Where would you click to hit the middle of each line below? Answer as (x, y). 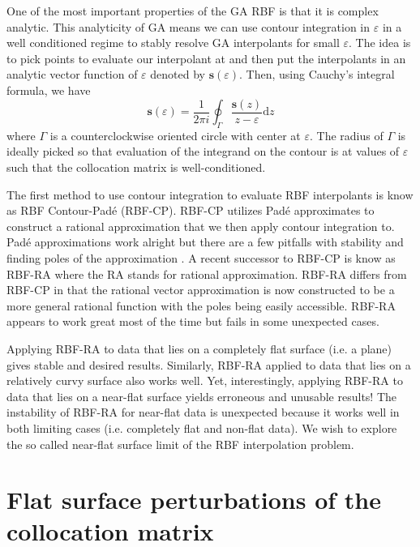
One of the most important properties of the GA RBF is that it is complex (193, 11)
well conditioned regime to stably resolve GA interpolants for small (173, 43)
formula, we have (49, 90)
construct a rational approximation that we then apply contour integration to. (201, 226)
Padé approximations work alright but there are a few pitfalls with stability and (205, 242)
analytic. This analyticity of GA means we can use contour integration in (189, 26)
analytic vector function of (72, 74)
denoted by (178, 74)
